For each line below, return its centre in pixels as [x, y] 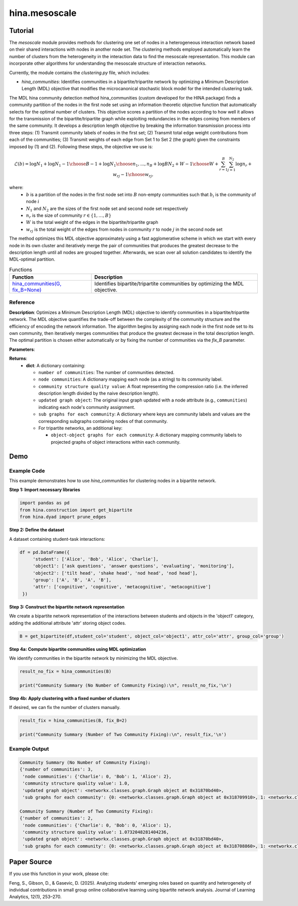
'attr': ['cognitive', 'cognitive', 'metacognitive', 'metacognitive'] [122, 587]
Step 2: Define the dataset [37, 530]
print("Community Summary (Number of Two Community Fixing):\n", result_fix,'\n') [123, 734]
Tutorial [22, 31]
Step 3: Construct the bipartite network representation [67, 606]
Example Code [27, 471]
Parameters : [22, 349]
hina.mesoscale [43, 13]
